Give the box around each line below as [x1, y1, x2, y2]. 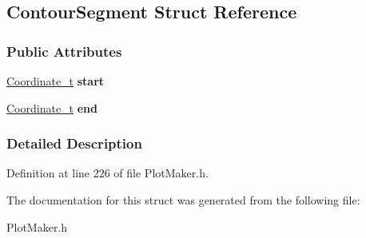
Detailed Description [6, 133, 142, 153]
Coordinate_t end [6, 99, 98, 116]
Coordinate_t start [6, 73, 105, 89]
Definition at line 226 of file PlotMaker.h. [6, 165, 209, 181]
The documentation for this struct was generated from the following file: [6, 192, 360, 208]
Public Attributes [6, 41, 122, 61]
